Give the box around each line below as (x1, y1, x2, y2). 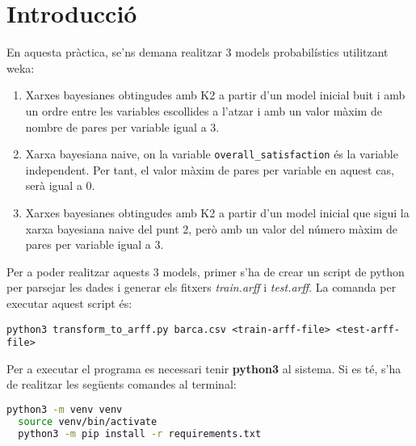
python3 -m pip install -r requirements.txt (18, 427, 262, 440)
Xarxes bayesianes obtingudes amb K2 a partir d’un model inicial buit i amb (25, 86, 405, 103)
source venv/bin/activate (18, 415, 158, 427)
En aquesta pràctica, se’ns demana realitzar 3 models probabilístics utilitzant (6, 44, 389, 61)
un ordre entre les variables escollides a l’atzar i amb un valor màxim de (25, 102, 382, 119)
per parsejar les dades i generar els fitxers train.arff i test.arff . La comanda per (6, 279, 397, 296)
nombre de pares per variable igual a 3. (25, 118, 220, 135)
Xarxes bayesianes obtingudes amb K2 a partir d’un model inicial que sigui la (25, 204, 410, 221)
